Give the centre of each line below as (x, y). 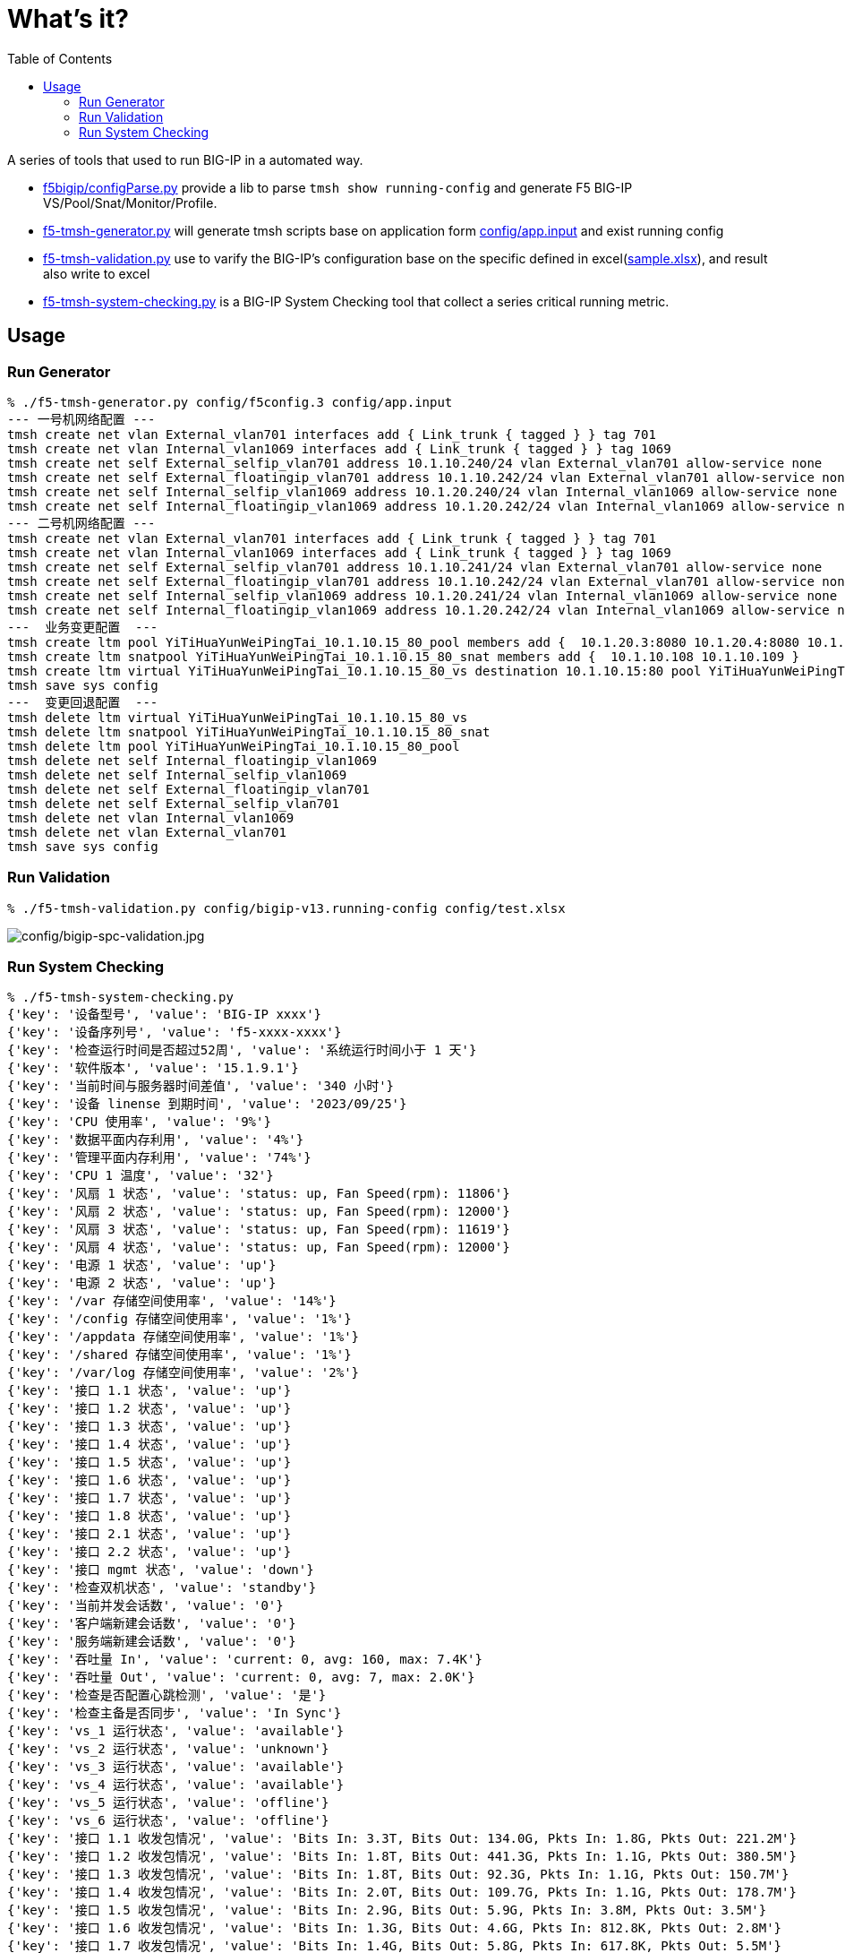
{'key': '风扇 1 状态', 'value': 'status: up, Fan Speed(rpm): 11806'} (259, 1194)
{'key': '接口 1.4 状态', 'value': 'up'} (149, 1445)
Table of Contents (60, 58)
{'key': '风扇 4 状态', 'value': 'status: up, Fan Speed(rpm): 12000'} (259, 1248)
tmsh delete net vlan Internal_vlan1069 (151, 817)
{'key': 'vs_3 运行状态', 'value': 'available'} (176, 1767)
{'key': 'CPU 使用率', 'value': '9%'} (139, 1122)
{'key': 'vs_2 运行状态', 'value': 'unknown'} (168, 1749)
